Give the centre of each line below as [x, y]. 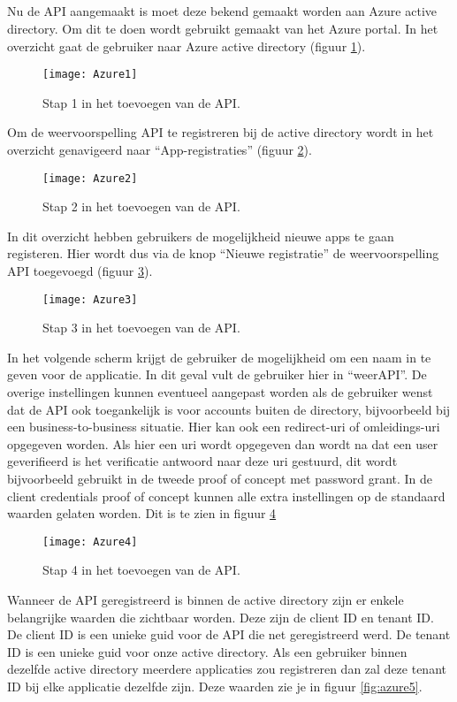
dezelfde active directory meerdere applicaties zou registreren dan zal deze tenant [227, 669]
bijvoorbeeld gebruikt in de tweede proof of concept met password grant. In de [220, 479]
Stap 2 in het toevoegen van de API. [141, 206]
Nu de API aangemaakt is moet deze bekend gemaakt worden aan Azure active [222, 11]
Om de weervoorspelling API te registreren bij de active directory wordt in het [221, 132]
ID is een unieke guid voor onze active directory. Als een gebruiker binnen [207, 651]
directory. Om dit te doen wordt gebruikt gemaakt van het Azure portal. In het [223, 28]
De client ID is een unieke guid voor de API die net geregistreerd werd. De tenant [229, 634]
